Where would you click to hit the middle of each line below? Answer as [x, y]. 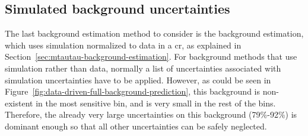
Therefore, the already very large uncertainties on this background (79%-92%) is [151, 114]
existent [19, 103]
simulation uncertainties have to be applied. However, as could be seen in [138, 80]
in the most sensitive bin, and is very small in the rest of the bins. [156, 103]
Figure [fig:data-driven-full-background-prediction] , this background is [132, 91]
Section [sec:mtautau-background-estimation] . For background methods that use [151, 56]
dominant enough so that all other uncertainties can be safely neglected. [136, 126]
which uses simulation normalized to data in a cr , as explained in [123, 45]
